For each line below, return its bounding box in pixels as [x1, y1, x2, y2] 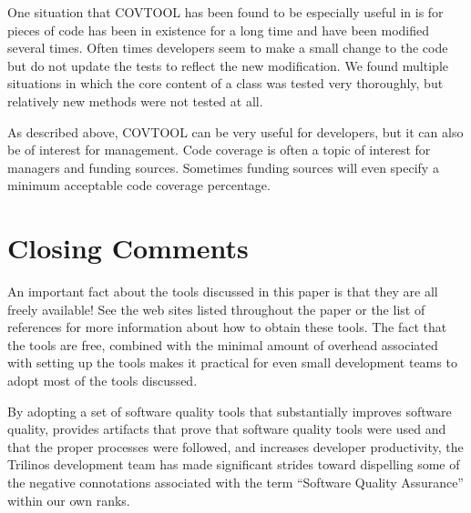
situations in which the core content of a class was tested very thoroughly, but [7, 74, 444, 93]
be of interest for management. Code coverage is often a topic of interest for [7, 140, 431, 159]
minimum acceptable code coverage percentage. [7, 176, 271, 195]
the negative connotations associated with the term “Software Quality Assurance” [7, 473, 464, 491]
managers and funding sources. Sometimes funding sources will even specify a [7, 157, 439, 176]
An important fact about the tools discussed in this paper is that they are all [7, 282, 438, 301]
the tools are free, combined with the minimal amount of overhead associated [7, 335, 438, 354]
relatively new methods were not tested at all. [7, 91, 263, 110]
